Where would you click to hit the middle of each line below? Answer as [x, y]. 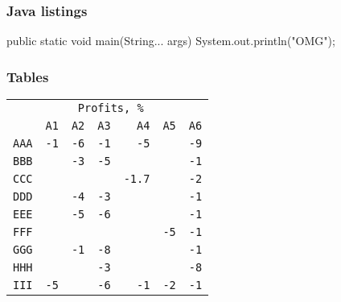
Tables [28, 76]
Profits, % [111, 108]
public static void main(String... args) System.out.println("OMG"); [171, 41]
